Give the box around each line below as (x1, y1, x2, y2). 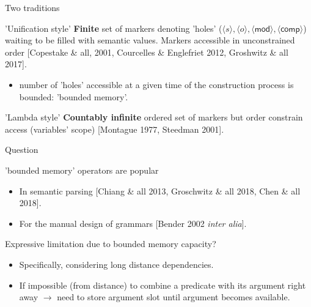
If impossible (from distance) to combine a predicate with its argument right (19, 278, 306, 291)
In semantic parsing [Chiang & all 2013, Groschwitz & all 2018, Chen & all (19, 184, 301, 197)
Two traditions (5, 1, 60, 13)
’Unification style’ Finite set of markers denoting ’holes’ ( (5, 21, 222, 34)
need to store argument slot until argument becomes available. (57, 290, 290, 303)
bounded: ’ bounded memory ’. (19, 90, 128, 103)
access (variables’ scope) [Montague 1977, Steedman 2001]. (5, 122, 224, 135)
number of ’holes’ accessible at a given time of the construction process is (19, 78, 294, 91)
